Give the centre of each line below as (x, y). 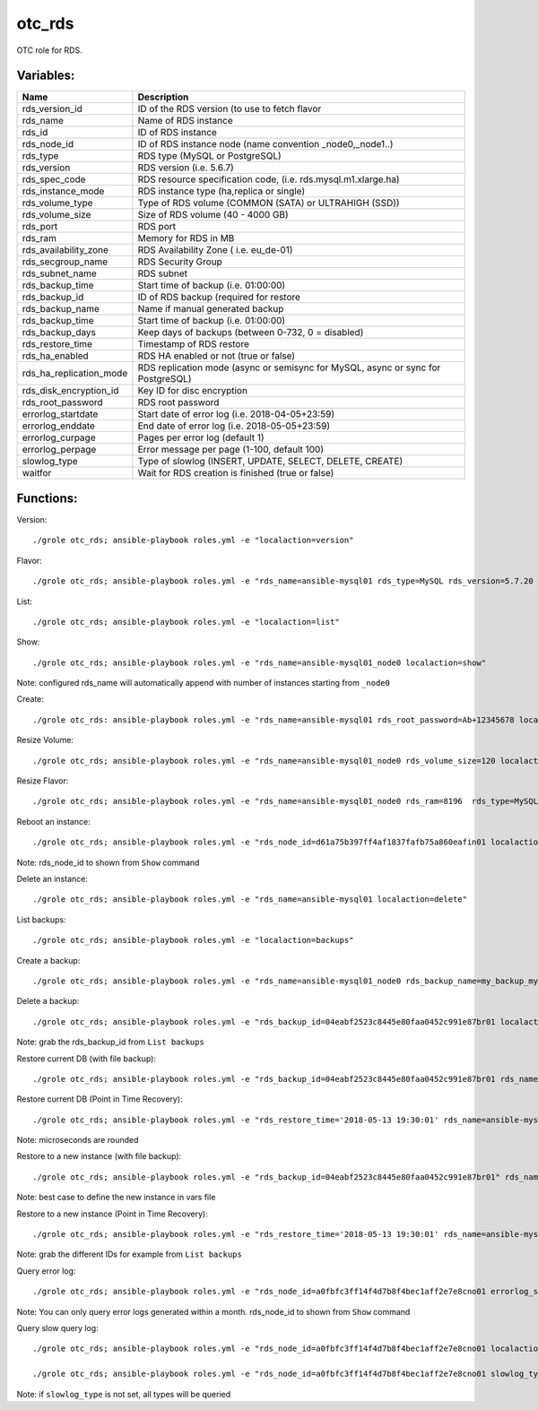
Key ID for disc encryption (193, 391)
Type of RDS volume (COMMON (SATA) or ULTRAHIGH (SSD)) (269, 203)
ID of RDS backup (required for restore (219, 298)
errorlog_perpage (59, 450)
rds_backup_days (59, 333)
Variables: (46, 76)
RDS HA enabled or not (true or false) (217, 356)
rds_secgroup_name (65, 262)
